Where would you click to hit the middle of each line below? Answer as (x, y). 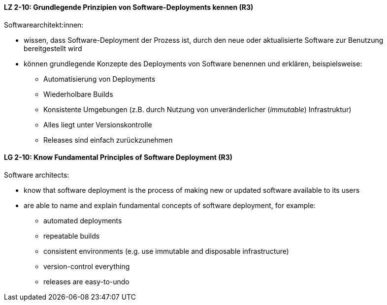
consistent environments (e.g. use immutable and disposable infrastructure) (166, 251)
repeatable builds (72, 236)
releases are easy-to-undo (86, 281)
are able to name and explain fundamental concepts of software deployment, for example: (170, 205)
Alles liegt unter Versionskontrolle (98, 124)
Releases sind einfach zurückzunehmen (108, 140)
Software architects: (37, 175)
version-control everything (87, 266)
